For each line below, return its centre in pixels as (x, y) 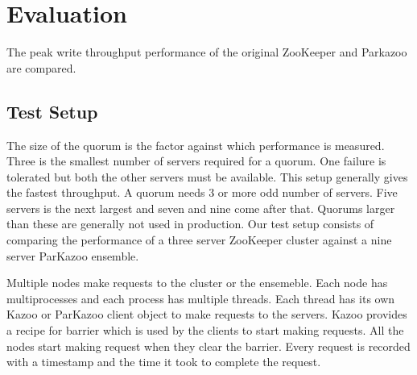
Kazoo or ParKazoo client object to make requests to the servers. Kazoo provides (207, 314)
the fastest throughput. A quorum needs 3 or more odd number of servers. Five (202, 192)
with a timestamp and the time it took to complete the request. (164, 362)
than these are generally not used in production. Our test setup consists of (190, 224)
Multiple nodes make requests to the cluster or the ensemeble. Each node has (197, 283)
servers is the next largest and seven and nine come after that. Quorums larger (201, 208)
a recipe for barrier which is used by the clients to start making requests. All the (205, 330)
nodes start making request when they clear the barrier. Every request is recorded (208, 346)
